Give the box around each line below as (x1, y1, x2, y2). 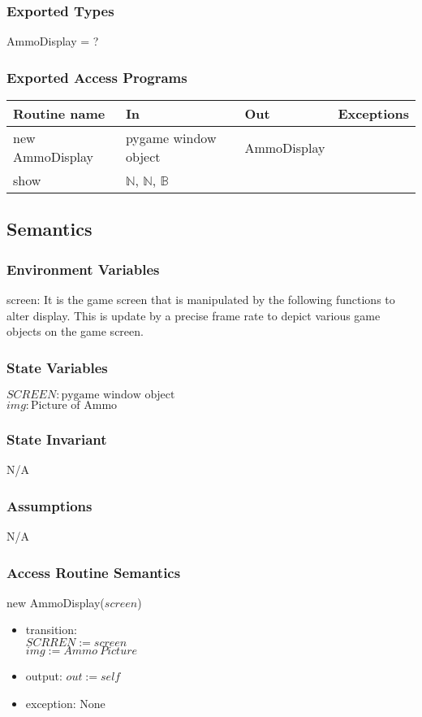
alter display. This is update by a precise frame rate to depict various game (6, 306, 381, 324)
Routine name (13, 104, 105, 124)
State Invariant (6, 428, 107, 449)
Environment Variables (6, 259, 160, 279)
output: (25, 667, 62, 684)
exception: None (25, 694, 105, 711)
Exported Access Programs (6, 67, 187, 87)
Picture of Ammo (31, 400, 118, 412)
